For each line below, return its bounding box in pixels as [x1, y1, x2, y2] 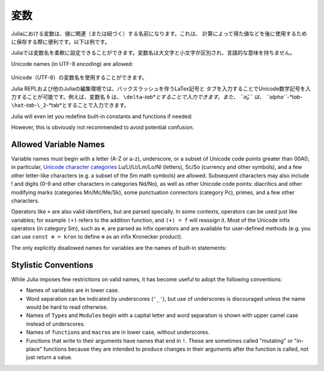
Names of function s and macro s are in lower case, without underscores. [26, 328, 210, 336]
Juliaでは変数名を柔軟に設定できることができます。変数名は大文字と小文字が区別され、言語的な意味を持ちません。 [11, 49, 295, 56]
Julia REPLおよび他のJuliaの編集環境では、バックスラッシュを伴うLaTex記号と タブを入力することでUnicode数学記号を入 [11, 85, 311, 92]
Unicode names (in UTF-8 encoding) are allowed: [11, 60, 133, 67]
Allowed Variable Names [11, 139, 105, 149]
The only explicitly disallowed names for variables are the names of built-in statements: [11, 244, 227, 251]
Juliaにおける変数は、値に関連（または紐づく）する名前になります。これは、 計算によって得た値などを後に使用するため [11, 30, 307, 37]
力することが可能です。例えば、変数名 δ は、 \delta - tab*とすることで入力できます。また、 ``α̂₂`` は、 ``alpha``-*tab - [11, 93, 303, 100]
